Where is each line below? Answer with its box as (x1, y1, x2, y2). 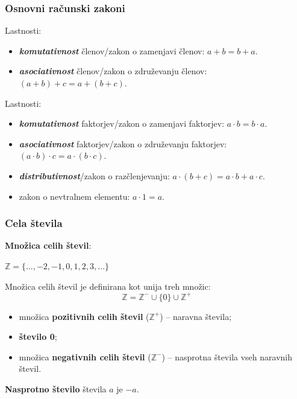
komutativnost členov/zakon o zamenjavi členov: (19, 44, 205, 57)
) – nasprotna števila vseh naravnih (161, 350, 292, 363)
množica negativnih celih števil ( (19, 350, 151, 363)
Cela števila (5, 215, 63, 231)
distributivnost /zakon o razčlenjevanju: (19, 169, 170, 182)
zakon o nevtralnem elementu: (19, 190, 130, 202)
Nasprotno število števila (5, 383, 107, 395)
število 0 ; (19, 330, 57, 343)
